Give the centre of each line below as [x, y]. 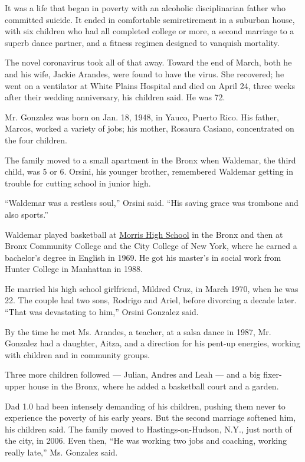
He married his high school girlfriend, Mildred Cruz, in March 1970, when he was [152, 288]
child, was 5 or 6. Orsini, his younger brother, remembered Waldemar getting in [149, 171]
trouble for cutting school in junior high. [78, 183]
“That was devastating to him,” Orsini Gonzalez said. [102, 312]
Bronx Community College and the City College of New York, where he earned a [151, 246]
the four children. [36, 140]
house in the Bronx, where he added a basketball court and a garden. [154, 386]
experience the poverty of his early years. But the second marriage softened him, [150, 417]
